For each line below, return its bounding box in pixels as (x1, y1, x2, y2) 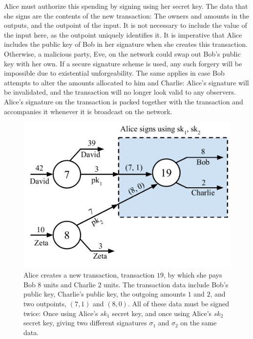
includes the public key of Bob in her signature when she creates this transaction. (4, 39, 248, 49)
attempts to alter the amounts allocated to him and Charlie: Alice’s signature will (4, 77, 249, 87)
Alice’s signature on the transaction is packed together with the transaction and (4, 96, 243, 106)
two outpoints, (23, 298, 66, 308)
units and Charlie (43, 279, 96, 289)
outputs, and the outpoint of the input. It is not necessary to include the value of (4, 20, 247, 30)
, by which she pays (163, 270, 222, 280)
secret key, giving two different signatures (23, 318, 147, 328)
